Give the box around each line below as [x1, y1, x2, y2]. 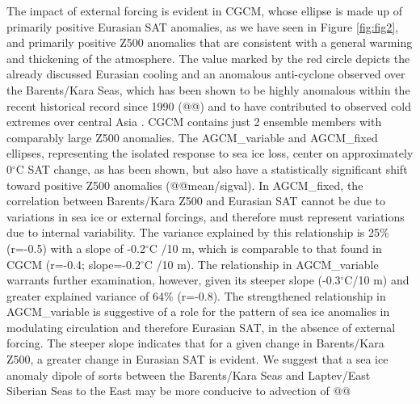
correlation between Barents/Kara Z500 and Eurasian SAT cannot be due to [6, 192, 385, 209]
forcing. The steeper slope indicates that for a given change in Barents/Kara [6, 335, 384, 351]
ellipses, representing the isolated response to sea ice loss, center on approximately [6, 145, 414, 162]
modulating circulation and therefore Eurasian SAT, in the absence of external [6, 318, 396, 335]
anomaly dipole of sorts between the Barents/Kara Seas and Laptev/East [6, 366, 371, 383]
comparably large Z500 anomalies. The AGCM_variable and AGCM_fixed [6, 128, 378, 145]
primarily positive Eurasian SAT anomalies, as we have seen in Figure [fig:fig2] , [6, 18, 399, 35]
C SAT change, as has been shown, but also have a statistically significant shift [15, 160, 408, 177]
